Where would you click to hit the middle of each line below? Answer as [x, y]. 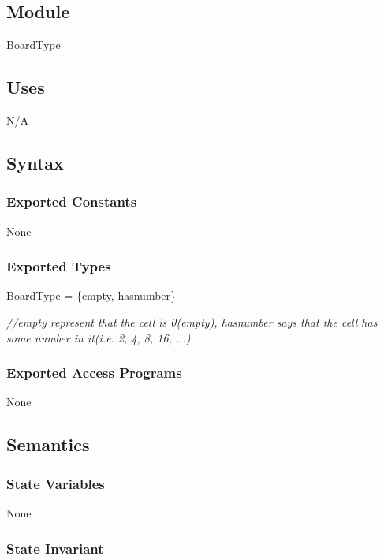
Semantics [48, 444]
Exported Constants [72, 202]
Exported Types [59, 266]
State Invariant [55, 548]
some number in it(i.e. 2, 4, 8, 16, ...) [99, 337]
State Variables [56, 483]
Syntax [35, 162]
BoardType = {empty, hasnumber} [91, 295]
